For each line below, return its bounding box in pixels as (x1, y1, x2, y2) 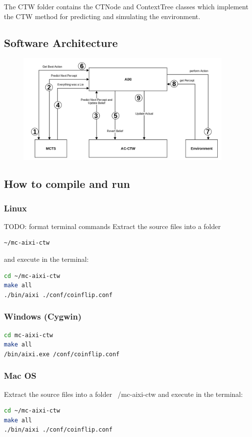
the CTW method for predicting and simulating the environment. (4, 11, 201, 21)
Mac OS (4, 369, 37, 382)
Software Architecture (4, 35, 118, 50)
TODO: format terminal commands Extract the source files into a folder (4, 221, 221, 231)
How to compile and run (4, 176, 130, 191)
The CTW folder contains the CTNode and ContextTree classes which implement (4, 1, 249, 11)
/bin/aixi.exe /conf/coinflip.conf (4, 350, 120, 358)
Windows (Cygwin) (4, 310, 82, 322)
